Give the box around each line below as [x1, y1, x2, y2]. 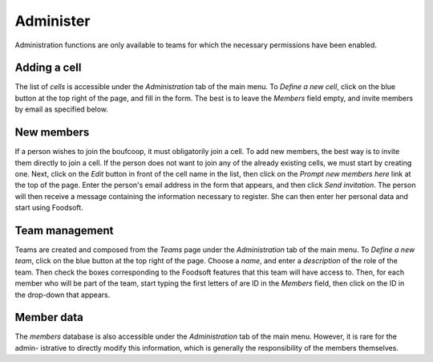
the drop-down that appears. [14, 290, 111, 299]
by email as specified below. [14, 104, 108, 114]
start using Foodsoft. [14, 203, 83, 213]
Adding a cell [14, 61, 82, 75]
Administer [14, 12, 91, 30]
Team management [14, 223, 114, 237]
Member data [14, 311, 83, 324]
